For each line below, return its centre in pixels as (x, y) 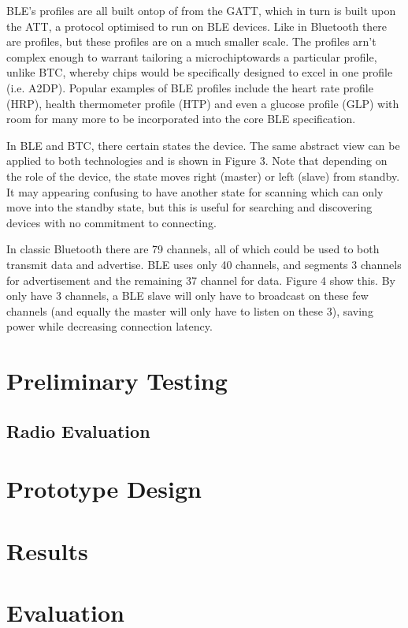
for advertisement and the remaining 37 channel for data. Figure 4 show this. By (201, 280)
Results (47, 550)
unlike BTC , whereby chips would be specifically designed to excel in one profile (200, 72)
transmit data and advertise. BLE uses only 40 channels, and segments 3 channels (204, 264)
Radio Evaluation (78, 430)
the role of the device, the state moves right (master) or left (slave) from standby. (203, 176)
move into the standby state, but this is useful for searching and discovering (189, 207)
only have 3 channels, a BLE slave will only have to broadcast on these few (187, 295)
